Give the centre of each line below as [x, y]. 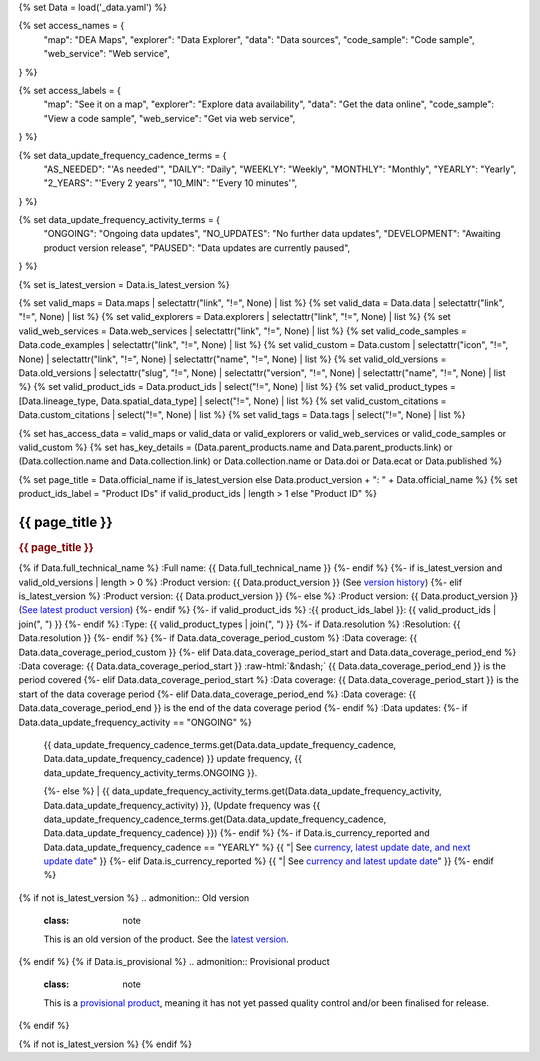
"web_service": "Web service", [106, 54]
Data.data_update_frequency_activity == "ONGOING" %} [135, 722]
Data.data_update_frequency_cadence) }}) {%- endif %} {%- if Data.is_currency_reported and [236, 833]
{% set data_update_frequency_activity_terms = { [119, 220]
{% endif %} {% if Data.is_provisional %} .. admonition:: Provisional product [174, 962]
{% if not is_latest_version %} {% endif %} [105, 1044]
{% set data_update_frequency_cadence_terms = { [122, 155]
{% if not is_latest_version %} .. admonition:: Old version [134, 897]
